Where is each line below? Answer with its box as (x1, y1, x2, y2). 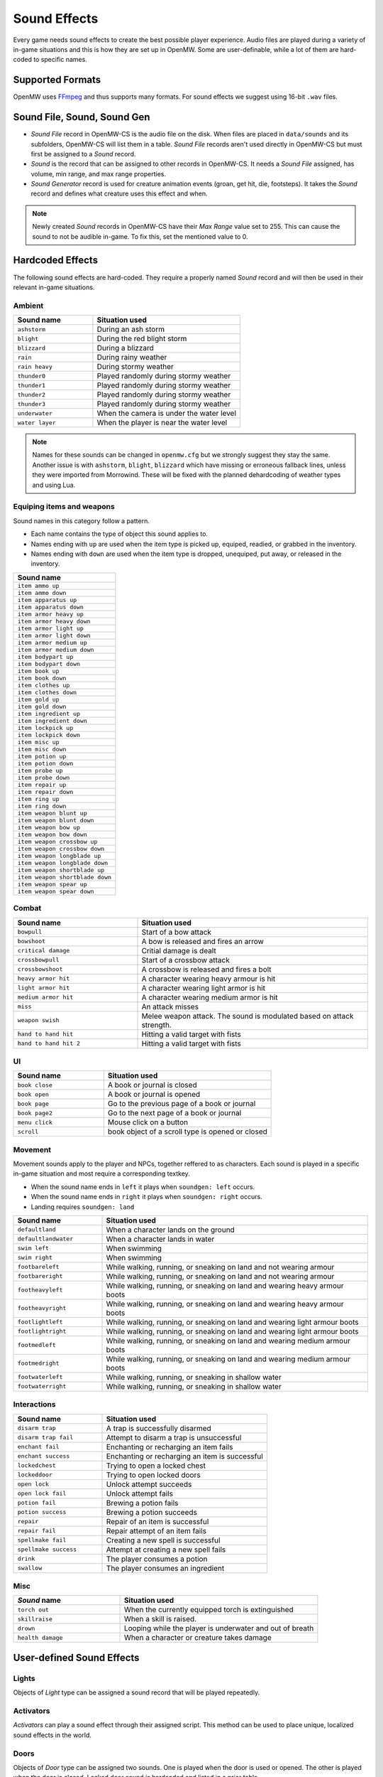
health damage (17, 1633, 63, 1641)
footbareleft (17, 1263, 60, 1271)
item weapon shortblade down (17, 873, 112, 881)
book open (17, 1090, 50, 1098)
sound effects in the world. (13, 1731, 91, 1739)
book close (17, 1081, 53, 1089)
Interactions (13, 1400, 56, 1410)
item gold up (17, 695, 60, 703)
